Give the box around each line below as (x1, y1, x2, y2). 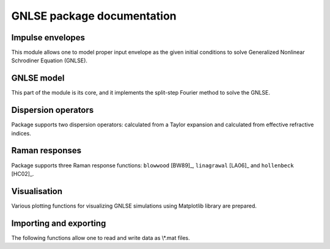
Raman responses (11, 145, 82, 156)
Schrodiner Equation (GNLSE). (11, 57, 88, 64)
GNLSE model (11, 73, 65, 84)
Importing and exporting (11, 218, 106, 228)
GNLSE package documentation (11, 9, 177, 23)
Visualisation (11, 186, 63, 197)
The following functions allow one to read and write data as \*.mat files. (11, 234, 191, 241)
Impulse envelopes (11, 32, 86, 43)
